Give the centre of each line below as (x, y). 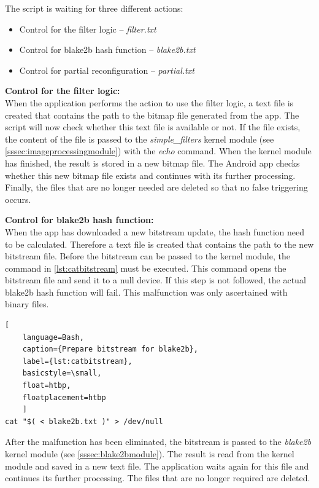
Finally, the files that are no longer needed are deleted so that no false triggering (156, 187)
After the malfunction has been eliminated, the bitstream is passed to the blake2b (158, 442)
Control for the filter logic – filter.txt (88, 29)
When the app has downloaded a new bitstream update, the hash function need (155, 231)
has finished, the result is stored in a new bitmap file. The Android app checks (152, 163)
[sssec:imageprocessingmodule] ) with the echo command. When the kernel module (158, 151)
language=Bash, (53, 337)
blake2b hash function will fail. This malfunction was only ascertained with (146, 292)
